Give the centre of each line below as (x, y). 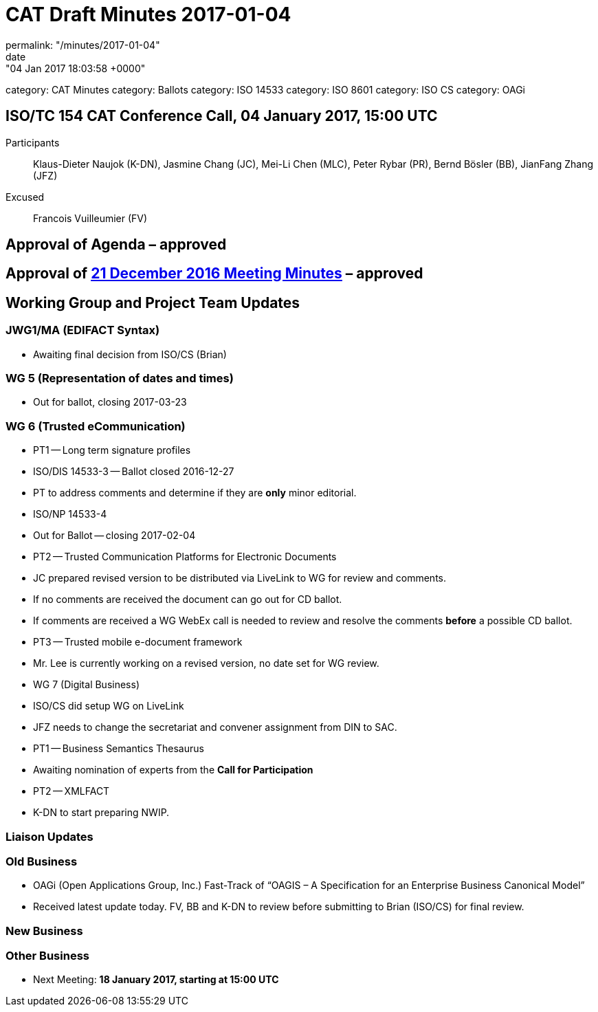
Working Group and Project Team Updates (153, 302)
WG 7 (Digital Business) (86, 685)
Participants (33, 142)
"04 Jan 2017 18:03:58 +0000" (76, 68)
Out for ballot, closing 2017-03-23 (110, 402)
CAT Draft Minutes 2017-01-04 (148, 14)
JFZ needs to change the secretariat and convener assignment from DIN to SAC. (215, 727)
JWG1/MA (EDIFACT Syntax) (83, 330)
